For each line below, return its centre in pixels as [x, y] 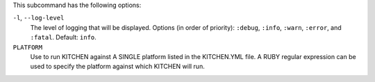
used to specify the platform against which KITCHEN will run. [117, 67]
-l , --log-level [39, 18]
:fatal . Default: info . [63, 38]
